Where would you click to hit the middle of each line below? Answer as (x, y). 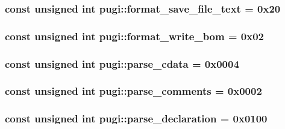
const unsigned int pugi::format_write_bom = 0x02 (135, 36)
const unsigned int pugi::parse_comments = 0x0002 (133, 91)
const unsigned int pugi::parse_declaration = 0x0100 (136, 118)
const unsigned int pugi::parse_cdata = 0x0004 (122, 63)
